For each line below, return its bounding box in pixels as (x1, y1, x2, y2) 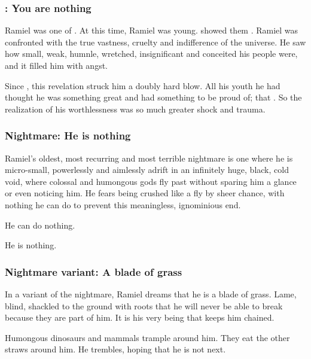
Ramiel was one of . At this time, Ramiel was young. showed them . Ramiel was (5, 24, 298, 36)
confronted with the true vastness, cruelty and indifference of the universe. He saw (5, 35, 306, 48)
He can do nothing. (5, 218, 75, 231)
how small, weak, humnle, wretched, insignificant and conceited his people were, (5, 47, 298, 60)
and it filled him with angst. (5, 59, 108, 71)
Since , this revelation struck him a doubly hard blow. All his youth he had (5, 79, 280, 92)
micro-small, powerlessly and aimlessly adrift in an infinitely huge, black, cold (5, 163, 289, 176)
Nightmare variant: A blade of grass (5, 264, 182, 279)
